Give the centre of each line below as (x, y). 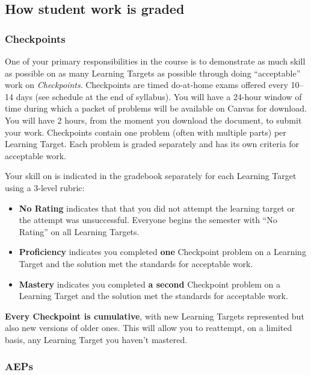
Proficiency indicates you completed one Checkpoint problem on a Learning (162, 252)
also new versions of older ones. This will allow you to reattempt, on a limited (149, 328)
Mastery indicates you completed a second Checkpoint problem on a (149, 284)
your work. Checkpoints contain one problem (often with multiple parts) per (146, 132)
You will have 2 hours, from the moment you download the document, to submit (153, 120)
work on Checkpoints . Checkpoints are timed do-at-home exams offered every (146, 85)
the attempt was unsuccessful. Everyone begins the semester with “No (148, 220)
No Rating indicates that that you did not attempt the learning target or (157, 208)
